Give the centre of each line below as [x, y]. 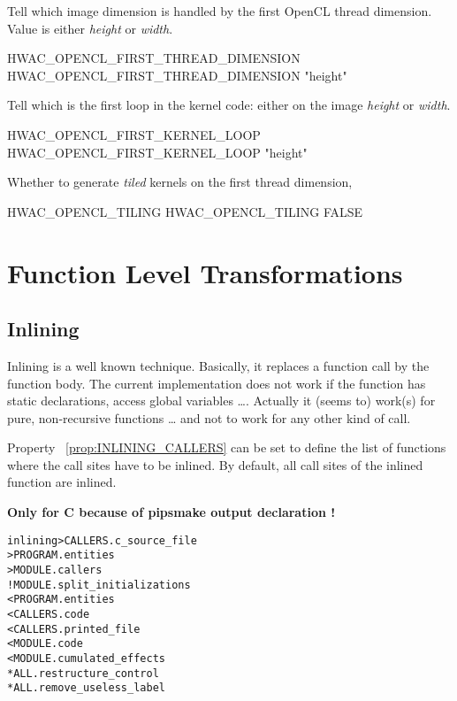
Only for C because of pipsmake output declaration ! [171, 512]
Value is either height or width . [90, 28]
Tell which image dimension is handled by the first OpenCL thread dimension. [220, 11]
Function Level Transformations [205, 272]
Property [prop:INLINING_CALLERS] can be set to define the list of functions [227, 447]
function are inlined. [62, 482]
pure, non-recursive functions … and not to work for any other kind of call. [209, 417]
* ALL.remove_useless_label [86, 688]
